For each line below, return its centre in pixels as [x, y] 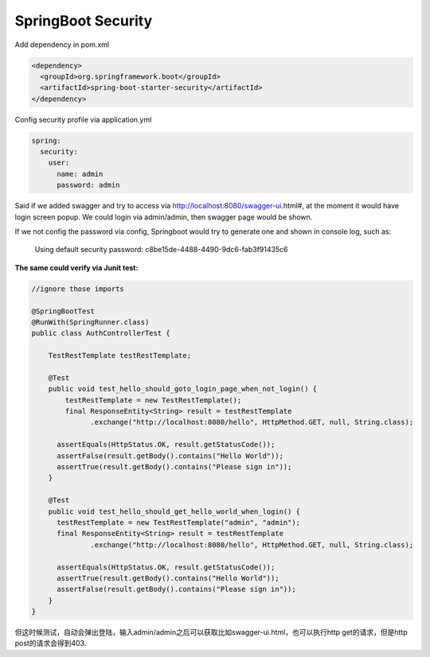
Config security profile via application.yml [83, 119]
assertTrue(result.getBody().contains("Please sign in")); [174, 467]
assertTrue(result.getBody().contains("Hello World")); [168, 578]
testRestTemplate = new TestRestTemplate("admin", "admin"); [179, 522]
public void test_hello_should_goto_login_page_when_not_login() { [183, 389]
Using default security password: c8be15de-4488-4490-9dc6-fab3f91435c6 [161, 250]
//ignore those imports [78, 289]
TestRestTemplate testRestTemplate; [119, 356]
